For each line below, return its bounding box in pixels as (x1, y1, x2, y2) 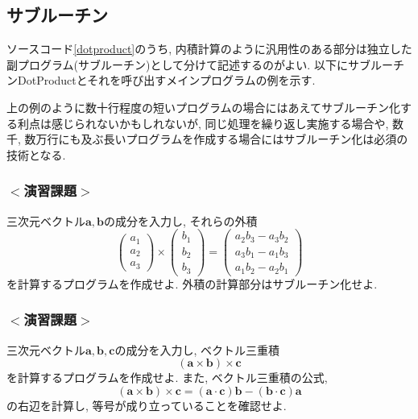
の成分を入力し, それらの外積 (104, 212, 258, 229)
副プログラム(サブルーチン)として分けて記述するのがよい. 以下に (6, 56, 348, 73)
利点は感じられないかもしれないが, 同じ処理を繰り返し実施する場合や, (17, 114, 389, 131)
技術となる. (6, 146, 66, 163)
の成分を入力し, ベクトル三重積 (114, 341, 279, 358)
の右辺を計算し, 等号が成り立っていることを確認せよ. (6, 396, 287, 413)
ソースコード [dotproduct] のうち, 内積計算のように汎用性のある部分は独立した (6, 40, 412, 57)
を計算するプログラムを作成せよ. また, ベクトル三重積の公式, (6, 369, 328, 386)
